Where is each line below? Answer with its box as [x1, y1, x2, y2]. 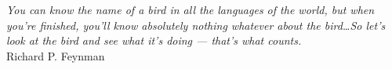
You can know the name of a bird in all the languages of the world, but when [6, 2, 375, 17]
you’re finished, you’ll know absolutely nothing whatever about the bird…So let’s [6, 16, 386, 33]
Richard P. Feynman [6, 47, 105, 64]
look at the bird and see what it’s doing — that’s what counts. [6, 32, 302, 49]
